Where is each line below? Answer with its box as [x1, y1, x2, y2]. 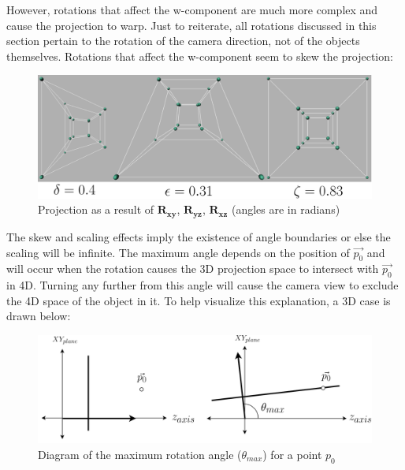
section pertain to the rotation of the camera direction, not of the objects [6, 32, 360, 49]
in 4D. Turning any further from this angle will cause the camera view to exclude [6, 277, 399, 293]
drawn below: [6, 308, 71, 324]
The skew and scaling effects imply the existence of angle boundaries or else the [6, 228, 391, 244]
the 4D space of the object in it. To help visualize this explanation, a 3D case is [6, 292, 391, 308]
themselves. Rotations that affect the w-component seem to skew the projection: [6, 47, 393, 64]
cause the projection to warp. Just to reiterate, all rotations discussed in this [6, 17, 377, 33]
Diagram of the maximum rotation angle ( [38, 446, 242, 462]
